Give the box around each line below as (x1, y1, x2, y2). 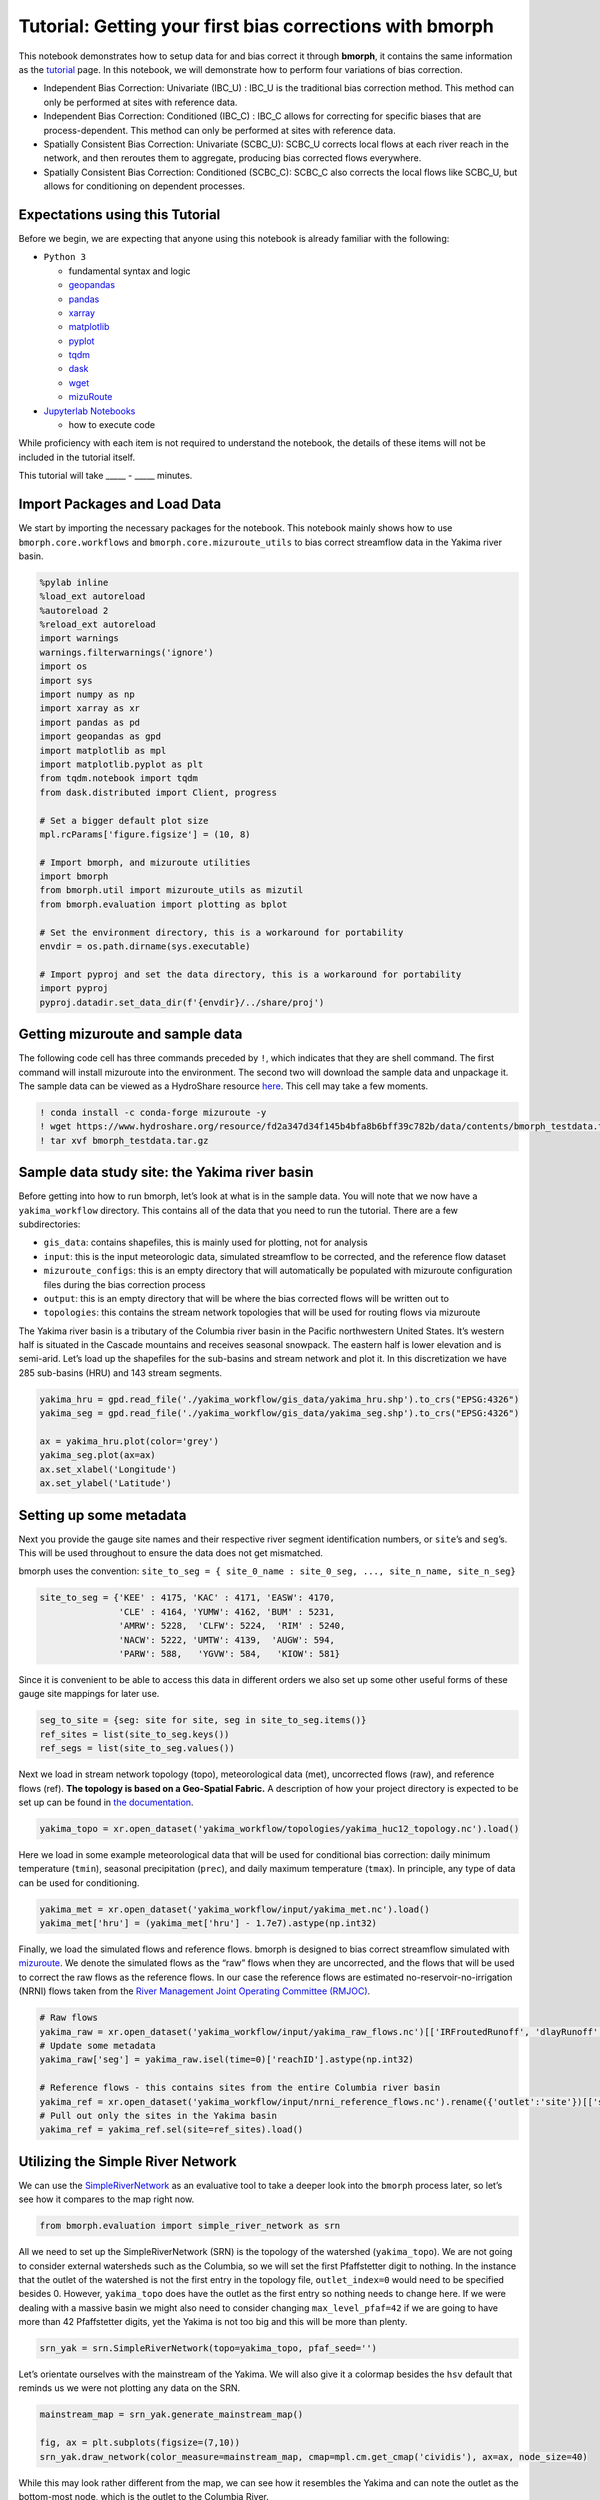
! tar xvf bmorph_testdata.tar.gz (39, 1135, 209, 1146)
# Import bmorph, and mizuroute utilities (39, 856, 251, 868)
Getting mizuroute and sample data (18, 1026, 243, 1043)
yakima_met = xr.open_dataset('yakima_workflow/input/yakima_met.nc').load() (39, 1903, 430, 1915)
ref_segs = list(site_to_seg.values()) (39, 1743, 235, 1754)
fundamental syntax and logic (68, 265, 191, 277)
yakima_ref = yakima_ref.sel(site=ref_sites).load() (39, 2124, 304, 2135)
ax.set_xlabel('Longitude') (39, 1463, 177, 1475)
